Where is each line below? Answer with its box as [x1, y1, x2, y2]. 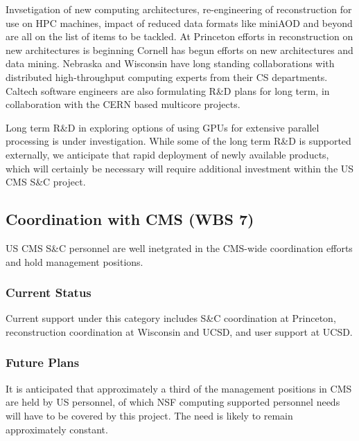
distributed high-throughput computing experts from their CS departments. [6, 69, 328, 84]
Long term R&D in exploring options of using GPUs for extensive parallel [6, 120, 319, 134]
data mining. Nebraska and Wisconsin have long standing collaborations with [6, 56, 335, 71]
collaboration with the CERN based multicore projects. [6, 97, 240, 111]
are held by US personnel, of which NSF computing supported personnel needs [6, 395, 340, 409]
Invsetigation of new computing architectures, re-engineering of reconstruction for [6, 2, 352, 16]
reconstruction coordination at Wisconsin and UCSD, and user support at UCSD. [6, 324, 353, 339]
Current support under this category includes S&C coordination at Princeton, [6, 311, 336, 325]
